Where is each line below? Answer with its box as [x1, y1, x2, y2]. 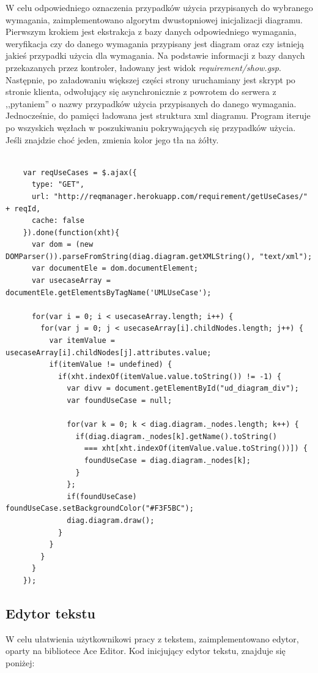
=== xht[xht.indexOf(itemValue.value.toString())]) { [84, 444, 308, 453]
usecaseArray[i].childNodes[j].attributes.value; [6, 348, 212, 357]
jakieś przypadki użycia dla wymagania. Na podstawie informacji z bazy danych [6, 49, 305, 62]
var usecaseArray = [31, 276, 111, 285]
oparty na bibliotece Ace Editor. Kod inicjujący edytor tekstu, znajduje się [6, 644, 286, 657]
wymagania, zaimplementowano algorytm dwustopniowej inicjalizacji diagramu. [6, 13, 303, 26]
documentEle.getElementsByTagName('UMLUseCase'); [6, 288, 212, 297]
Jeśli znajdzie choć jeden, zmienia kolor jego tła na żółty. [6, 133, 219, 146]
